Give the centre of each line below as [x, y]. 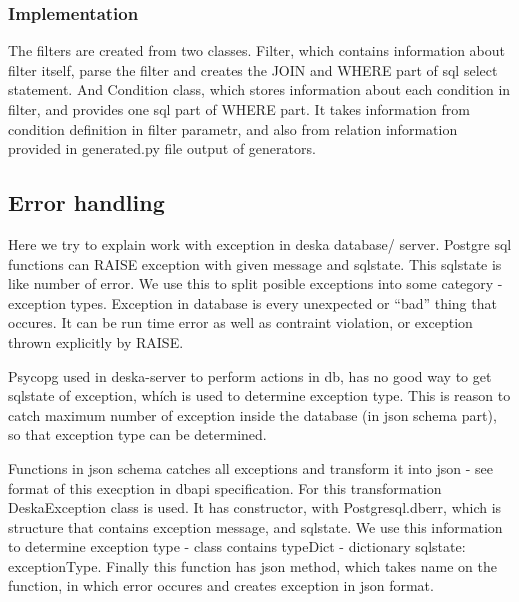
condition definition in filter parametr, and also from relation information [233, 128]
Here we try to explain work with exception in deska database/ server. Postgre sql [260, 243]
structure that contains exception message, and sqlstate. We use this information [255, 526]
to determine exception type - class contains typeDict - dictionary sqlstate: [237, 546]
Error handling [86, 202]
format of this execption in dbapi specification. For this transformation [225, 487]
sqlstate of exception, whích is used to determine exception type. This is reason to [259, 395]
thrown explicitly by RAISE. [96, 341]
